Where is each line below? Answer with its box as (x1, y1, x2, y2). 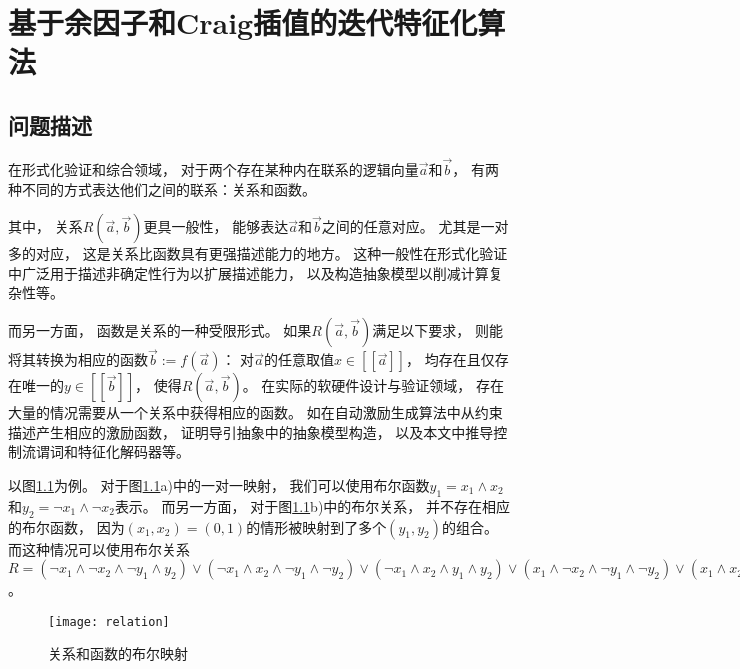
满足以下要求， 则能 (372, 319, 503, 340)
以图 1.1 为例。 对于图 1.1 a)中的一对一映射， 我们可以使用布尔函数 (8, 474, 430, 495)
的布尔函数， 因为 (8, 516, 125, 537)
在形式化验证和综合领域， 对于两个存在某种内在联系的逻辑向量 (8, 158, 419, 179)
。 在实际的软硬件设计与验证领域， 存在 (242, 375, 504, 396)
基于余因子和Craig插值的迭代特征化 (8, 2, 478, 43)
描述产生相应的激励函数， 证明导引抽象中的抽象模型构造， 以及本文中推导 (8, 421, 494, 442)
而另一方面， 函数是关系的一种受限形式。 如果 (8, 319, 312, 340)
